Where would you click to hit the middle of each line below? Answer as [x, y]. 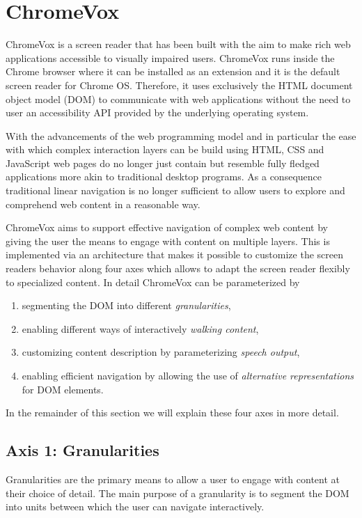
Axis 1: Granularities [82, 450]
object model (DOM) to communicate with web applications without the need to [178, 99]
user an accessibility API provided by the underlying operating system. [157, 112]
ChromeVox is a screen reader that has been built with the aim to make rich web [178, 44]
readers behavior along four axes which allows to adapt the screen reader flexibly [178, 268]
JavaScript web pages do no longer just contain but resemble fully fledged [163, 163]
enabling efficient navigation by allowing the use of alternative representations [188, 375]
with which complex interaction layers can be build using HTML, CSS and [165, 149]
